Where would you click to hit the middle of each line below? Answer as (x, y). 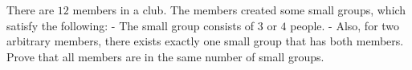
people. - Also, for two (345, 25)
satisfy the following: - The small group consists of (131, 25)
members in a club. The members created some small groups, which (239, 10)
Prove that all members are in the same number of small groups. (165, 56)
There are (31, 10)
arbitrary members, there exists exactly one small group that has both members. (205, 41)
